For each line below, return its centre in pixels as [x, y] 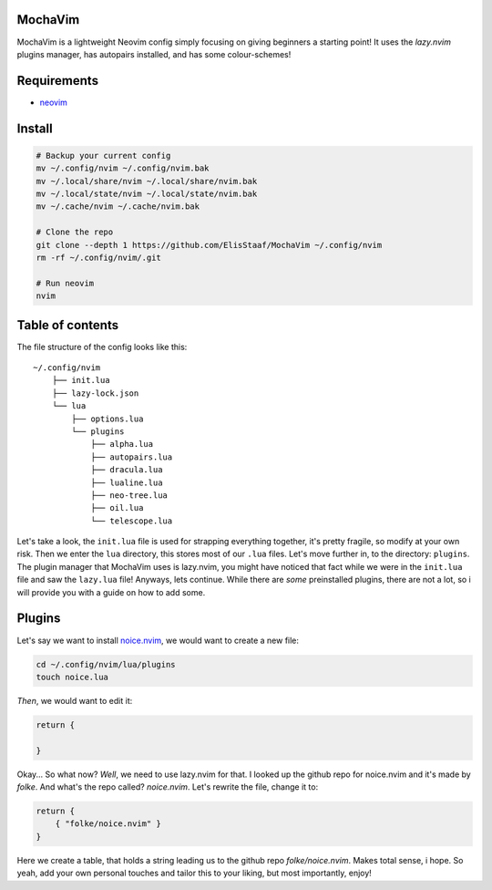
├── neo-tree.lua [129, 495]
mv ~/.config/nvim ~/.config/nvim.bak [123, 168]
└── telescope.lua [132, 521]
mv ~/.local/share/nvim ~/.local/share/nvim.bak [147, 181]
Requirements [58, 81]
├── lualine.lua [127, 482]
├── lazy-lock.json [95, 393]
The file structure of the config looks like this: [102, 347]
